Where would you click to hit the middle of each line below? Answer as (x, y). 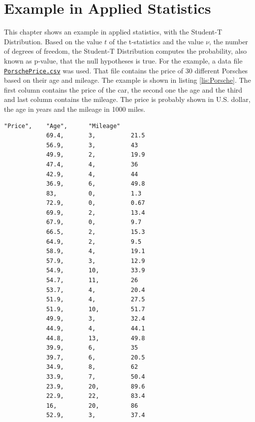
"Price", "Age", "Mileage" (62, 126)
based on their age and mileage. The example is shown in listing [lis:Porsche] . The (127, 80)
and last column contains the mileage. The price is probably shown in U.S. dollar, (127, 99)
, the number (228, 41)
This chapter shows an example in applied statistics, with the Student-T (113, 32)
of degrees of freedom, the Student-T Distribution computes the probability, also (126, 51)
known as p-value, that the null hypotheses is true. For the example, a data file (123, 60)
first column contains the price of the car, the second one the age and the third (123, 89)
